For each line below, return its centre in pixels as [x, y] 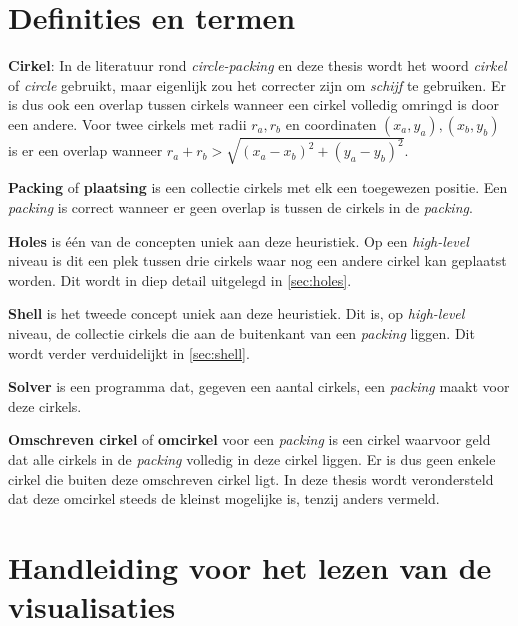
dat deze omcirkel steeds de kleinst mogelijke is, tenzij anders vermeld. [224, 498]
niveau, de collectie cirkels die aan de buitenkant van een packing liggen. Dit [241, 333]
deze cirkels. [45, 405]
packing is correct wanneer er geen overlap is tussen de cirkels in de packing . [240, 207]
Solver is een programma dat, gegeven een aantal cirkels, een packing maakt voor [259, 386]
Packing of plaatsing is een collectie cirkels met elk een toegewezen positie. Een [258, 187]
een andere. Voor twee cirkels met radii [127, 123]
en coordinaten [331, 123]
